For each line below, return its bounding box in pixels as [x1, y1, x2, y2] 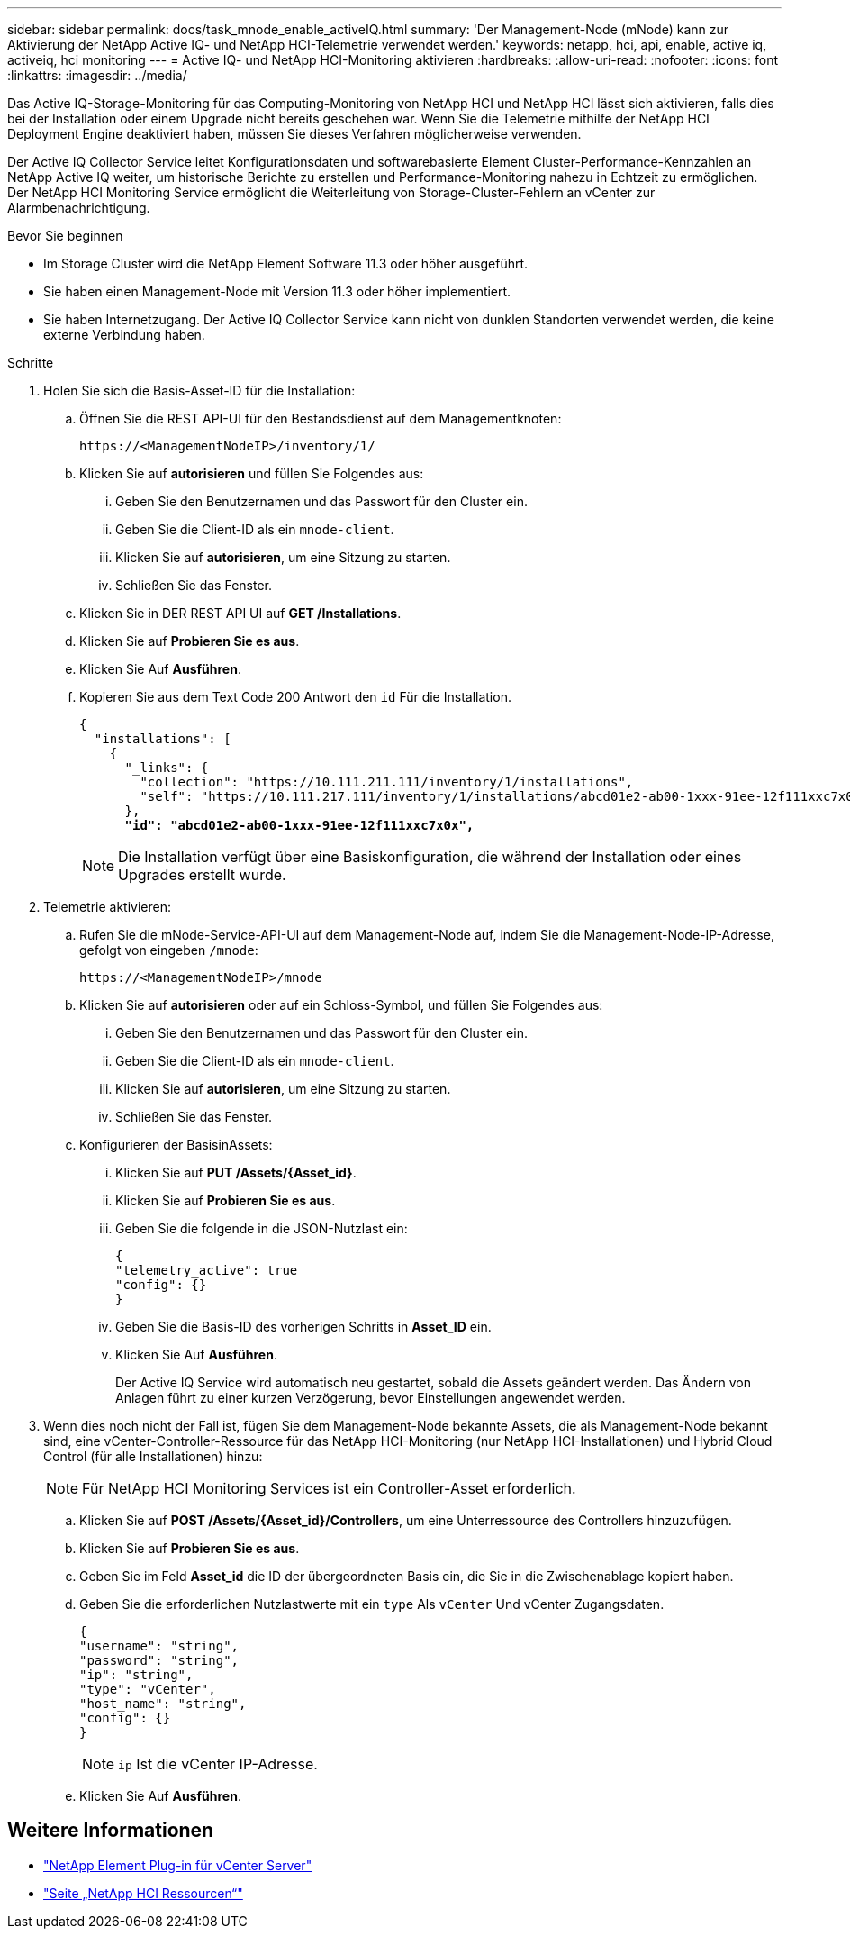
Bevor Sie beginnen [7, 228, 123, 243]
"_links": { [124, 760, 209, 775]
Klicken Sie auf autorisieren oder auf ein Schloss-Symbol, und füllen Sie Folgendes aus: [79, 997, 603, 1013]
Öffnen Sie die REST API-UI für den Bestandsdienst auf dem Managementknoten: [79, 411, 562, 426]
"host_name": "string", [79, 1696, 247, 1711]
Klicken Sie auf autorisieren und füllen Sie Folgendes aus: [79, 466, 424, 481]
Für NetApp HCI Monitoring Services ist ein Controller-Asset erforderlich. [82, 1479, 576, 1497]
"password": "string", [79, 1653, 240, 1668]
